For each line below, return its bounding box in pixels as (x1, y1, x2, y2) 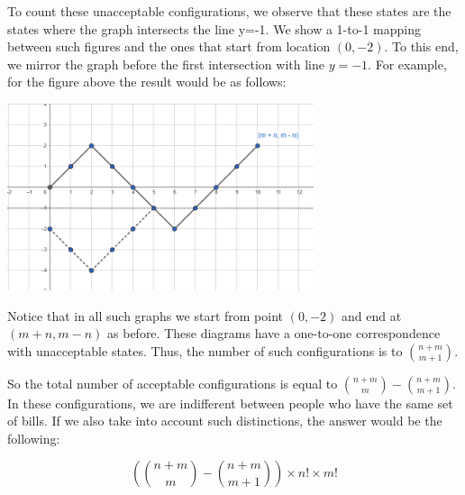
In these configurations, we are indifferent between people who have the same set (7, 393, 453, 412)
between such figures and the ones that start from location (7, 37, 331, 56)
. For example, (368, 54, 447, 73)
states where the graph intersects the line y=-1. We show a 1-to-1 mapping (7, 19, 421, 38)
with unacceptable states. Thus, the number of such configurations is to (7, 341, 403, 360)
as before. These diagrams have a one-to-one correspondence (107, 324, 441, 343)
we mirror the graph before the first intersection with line (7, 54, 324, 73)
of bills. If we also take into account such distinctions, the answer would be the (7, 411, 442, 430)
